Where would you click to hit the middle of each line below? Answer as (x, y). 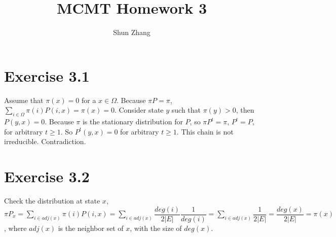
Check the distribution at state (52, 200)
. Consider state (139, 110)
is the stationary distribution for (133, 122)
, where (15, 228)
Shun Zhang (132, 32)
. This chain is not (205, 131)
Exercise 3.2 (47, 176)
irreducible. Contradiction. (45, 141)
